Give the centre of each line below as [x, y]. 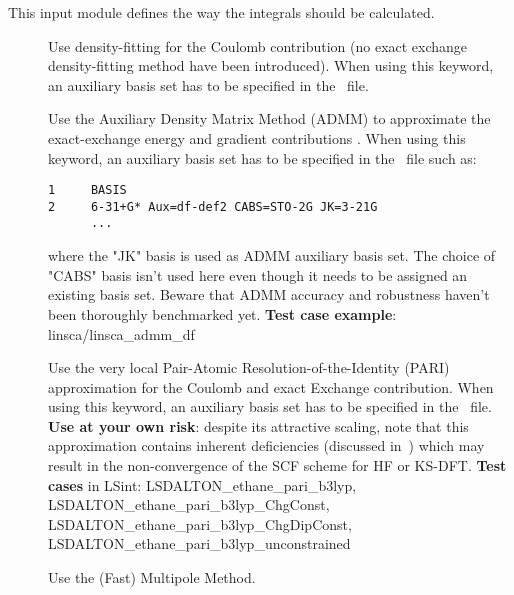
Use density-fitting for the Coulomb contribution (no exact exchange [258, 45]
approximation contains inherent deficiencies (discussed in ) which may [266, 445]
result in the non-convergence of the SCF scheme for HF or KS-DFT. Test [277, 465]
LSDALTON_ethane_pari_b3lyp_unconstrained [199, 543]
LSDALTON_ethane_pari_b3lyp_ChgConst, [189, 504]
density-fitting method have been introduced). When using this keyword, [271, 65]
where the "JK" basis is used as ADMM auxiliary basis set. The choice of [272, 255]
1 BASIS [87, 190]
